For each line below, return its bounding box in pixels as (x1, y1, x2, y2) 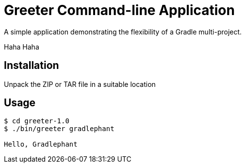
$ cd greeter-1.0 (4, 117, 69, 125)
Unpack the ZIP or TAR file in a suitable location (4, 80, 156, 88)
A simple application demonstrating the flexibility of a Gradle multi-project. (4, 27, 242, 36)
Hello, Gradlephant (4, 140, 78, 149)
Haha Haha (4, 42, 39, 51)
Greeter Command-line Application (4, 2, 235, 18)
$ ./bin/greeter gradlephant (4, 125, 114, 133)
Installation (4, 59, 59, 72)
